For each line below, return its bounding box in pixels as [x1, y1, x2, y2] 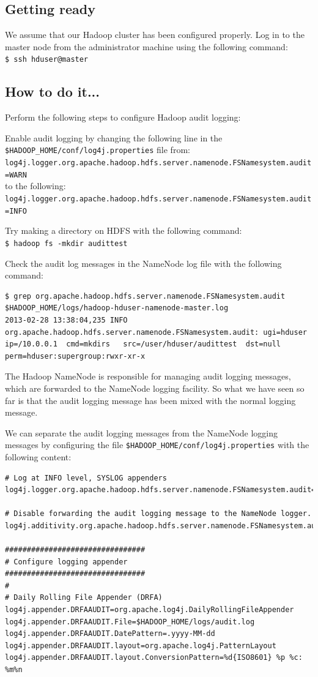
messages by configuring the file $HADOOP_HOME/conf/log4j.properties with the [5, 438, 309, 451]
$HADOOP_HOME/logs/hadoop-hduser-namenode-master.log [5, 304, 229, 313]
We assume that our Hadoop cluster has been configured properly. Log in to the [5, 28, 305, 41]
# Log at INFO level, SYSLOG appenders [5, 473, 167, 482]
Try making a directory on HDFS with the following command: [5, 224, 242, 237]
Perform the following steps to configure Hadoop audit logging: [5, 111, 241, 124]
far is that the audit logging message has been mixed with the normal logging [5, 394, 296, 406]
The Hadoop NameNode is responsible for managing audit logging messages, [5, 370, 291, 383]
